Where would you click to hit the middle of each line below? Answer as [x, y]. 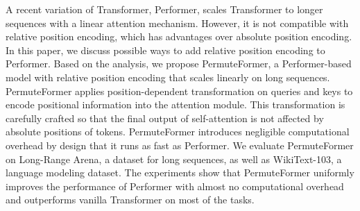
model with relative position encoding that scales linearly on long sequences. [168, 77]
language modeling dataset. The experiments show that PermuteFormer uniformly [180, 172]
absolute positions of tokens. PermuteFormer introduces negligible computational [178, 132]
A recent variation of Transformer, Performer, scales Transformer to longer [164, 9]
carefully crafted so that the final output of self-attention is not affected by [165, 118]
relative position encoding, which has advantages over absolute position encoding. [179, 36]
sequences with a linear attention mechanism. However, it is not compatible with [177, 23]
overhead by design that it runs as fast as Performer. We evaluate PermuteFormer [180, 145]
